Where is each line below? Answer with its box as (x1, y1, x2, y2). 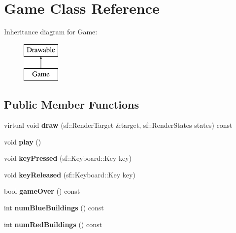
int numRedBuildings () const (4, 219, 102, 229)
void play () (4, 136, 41, 146)
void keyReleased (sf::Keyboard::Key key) (4, 169, 135, 179)
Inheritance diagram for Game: (4, 27, 98, 37)
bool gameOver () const (4, 186, 80, 196)
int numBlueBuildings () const (4, 203, 104, 213)
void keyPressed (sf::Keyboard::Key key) (4, 153, 132, 163)
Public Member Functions (4, 97, 139, 112)
